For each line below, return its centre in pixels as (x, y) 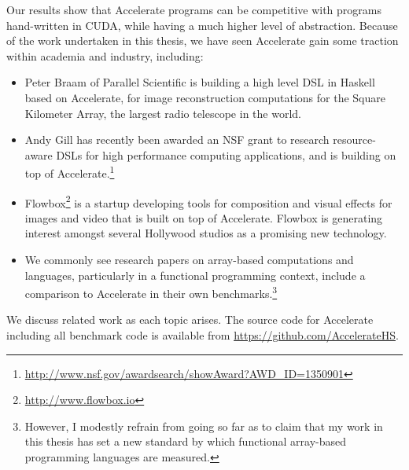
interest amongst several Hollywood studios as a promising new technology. (206, 233)
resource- (354, 140)
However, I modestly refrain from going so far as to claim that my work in (204, 426)
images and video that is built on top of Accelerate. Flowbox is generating (204, 217)
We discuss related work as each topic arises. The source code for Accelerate (190, 319)
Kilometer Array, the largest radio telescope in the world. (163, 113)
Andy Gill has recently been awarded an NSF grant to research (177, 140)
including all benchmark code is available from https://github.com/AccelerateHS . (203, 335)
